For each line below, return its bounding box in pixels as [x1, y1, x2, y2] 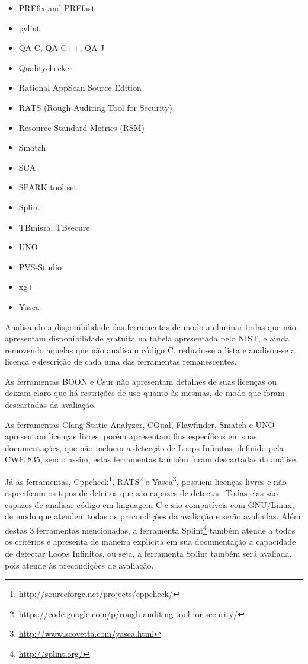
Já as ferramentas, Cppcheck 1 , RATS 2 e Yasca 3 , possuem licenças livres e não [5, 474, 287, 487]
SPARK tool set [18, 181, 77, 193]
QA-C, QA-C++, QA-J [18, 41, 105, 54]
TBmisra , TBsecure [18, 221, 90, 233]
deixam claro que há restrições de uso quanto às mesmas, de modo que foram [5, 387, 285, 399]
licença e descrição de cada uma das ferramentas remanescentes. [5, 355, 237, 368]
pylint [18, 21, 40, 34]
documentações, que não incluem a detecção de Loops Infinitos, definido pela [5, 441, 284, 454]
